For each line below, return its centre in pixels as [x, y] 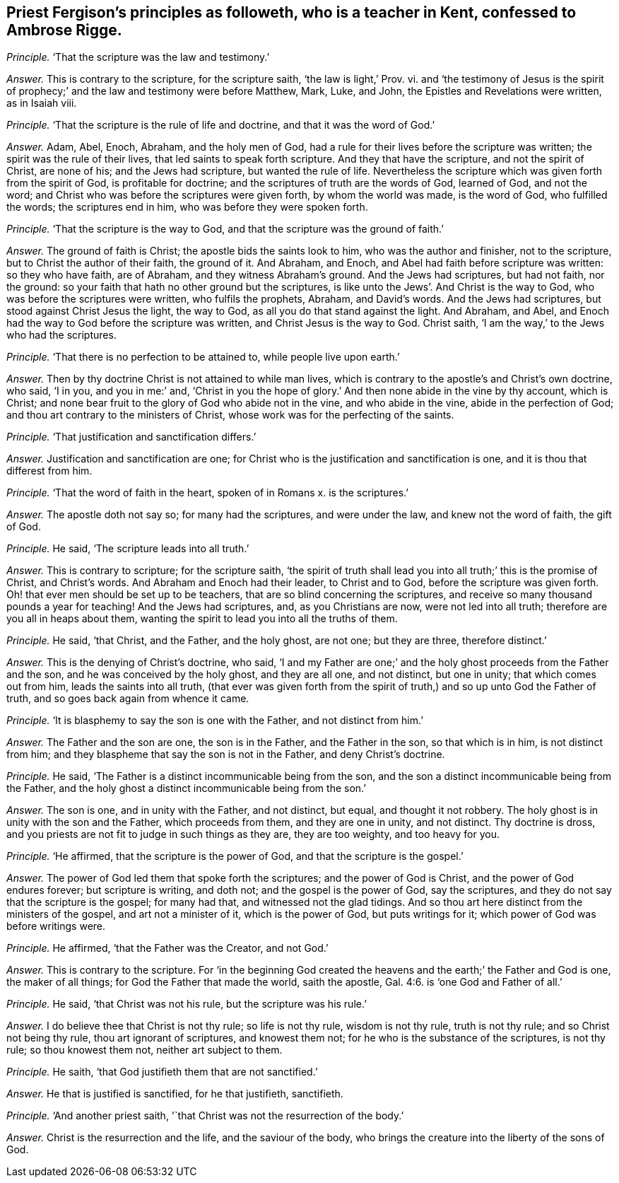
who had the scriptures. [61, 335]
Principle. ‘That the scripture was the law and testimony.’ [138, 57]
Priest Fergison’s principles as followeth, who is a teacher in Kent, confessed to [291, 12]
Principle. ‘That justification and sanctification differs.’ [131, 437]
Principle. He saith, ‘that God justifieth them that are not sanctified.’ [162, 1072]
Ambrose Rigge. [64, 30]
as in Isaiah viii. [42, 103]
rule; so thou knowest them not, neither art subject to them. [145, 1050]
